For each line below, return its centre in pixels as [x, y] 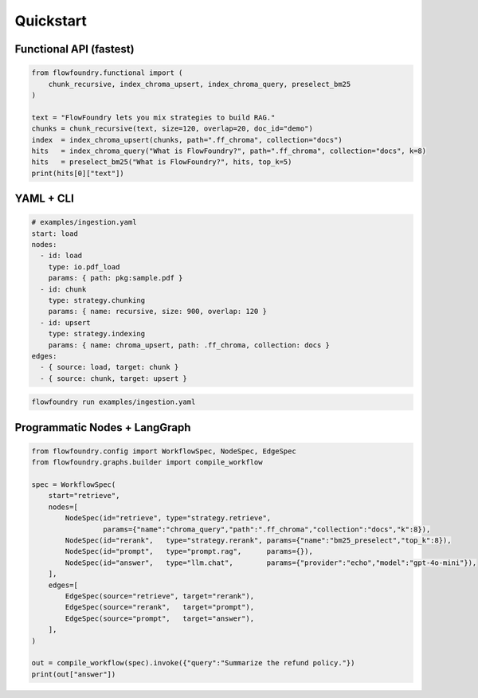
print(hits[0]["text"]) [78, 173]
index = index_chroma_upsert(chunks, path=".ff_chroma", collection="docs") [187, 140]
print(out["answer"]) [74, 674]
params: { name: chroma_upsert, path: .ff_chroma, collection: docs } [189, 345]
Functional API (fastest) [74, 49]
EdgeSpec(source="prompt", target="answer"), [160, 618]
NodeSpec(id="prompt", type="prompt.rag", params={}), [189, 551]
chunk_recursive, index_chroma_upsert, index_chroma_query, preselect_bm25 [200, 84]
